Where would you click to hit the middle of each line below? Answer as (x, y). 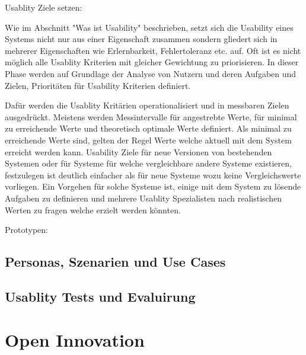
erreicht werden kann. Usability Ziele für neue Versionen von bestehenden (138, 151)
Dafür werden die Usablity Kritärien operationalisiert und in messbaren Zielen (147, 105)
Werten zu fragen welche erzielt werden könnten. (93, 210)
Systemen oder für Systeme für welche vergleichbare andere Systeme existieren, (148, 163)
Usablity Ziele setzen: (44, 7)
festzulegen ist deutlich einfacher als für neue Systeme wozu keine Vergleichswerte (153, 175)
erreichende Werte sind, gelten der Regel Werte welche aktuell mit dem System (148, 140)
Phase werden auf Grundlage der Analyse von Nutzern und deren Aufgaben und (151, 73)
